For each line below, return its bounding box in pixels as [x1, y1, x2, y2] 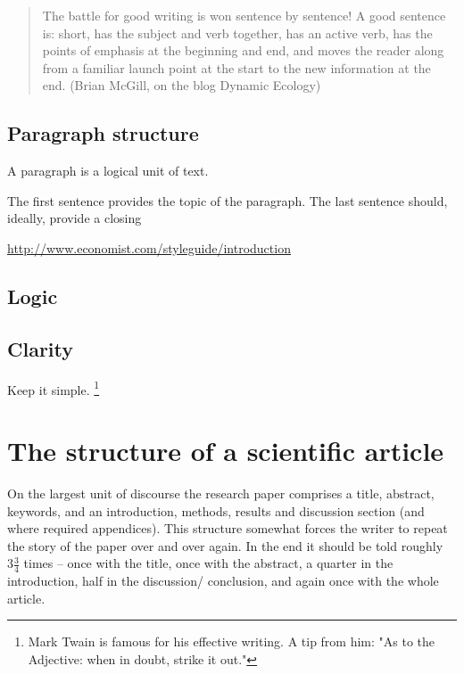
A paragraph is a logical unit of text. [7, 161, 209, 180]
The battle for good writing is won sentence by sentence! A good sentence [42, 6, 446, 24]
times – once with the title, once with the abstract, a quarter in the [23, 554, 394, 572]
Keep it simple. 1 [7, 377, 100, 399]
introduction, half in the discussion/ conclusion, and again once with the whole [7, 571, 439, 590]
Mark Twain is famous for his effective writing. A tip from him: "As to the [28, 632, 435, 651]
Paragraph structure [7, 119, 199, 147]
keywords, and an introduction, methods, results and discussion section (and [7, 501, 425, 520]
